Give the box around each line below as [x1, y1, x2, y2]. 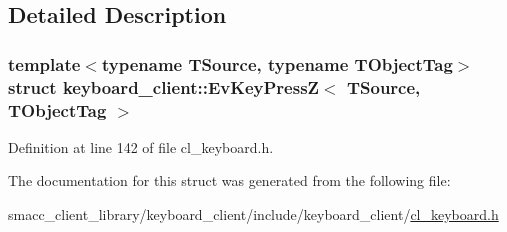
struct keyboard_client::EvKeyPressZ [8, 74, 320, 99]
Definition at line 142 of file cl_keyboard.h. [8, 136, 274, 157]
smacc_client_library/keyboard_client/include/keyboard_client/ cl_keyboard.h [8, 204, 499, 225]
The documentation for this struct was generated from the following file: [8, 170, 451, 191]
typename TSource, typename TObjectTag [101, 51, 453, 76]
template [8, 51, 81, 76]
